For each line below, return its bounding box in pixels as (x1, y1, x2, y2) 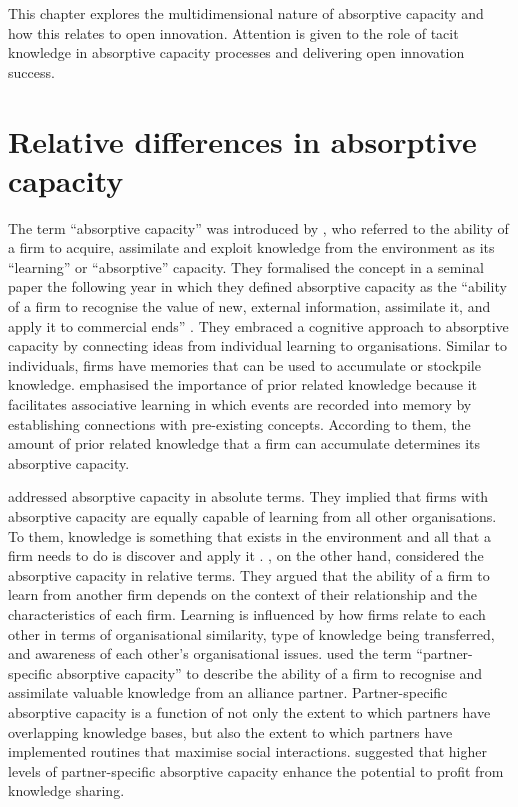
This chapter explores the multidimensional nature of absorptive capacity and (8, 3, 484, 23)
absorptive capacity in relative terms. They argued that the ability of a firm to (8, 564, 490, 585)
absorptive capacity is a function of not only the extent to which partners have (8, 701, 491, 722)
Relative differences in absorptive (8, 120, 477, 161)
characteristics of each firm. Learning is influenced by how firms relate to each (8, 603, 486, 624)
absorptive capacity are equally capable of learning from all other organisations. (8, 506, 497, 526)
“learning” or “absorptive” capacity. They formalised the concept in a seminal (8, 256, 484, 277)
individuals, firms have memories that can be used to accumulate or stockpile (8, 354, 481, 375)
